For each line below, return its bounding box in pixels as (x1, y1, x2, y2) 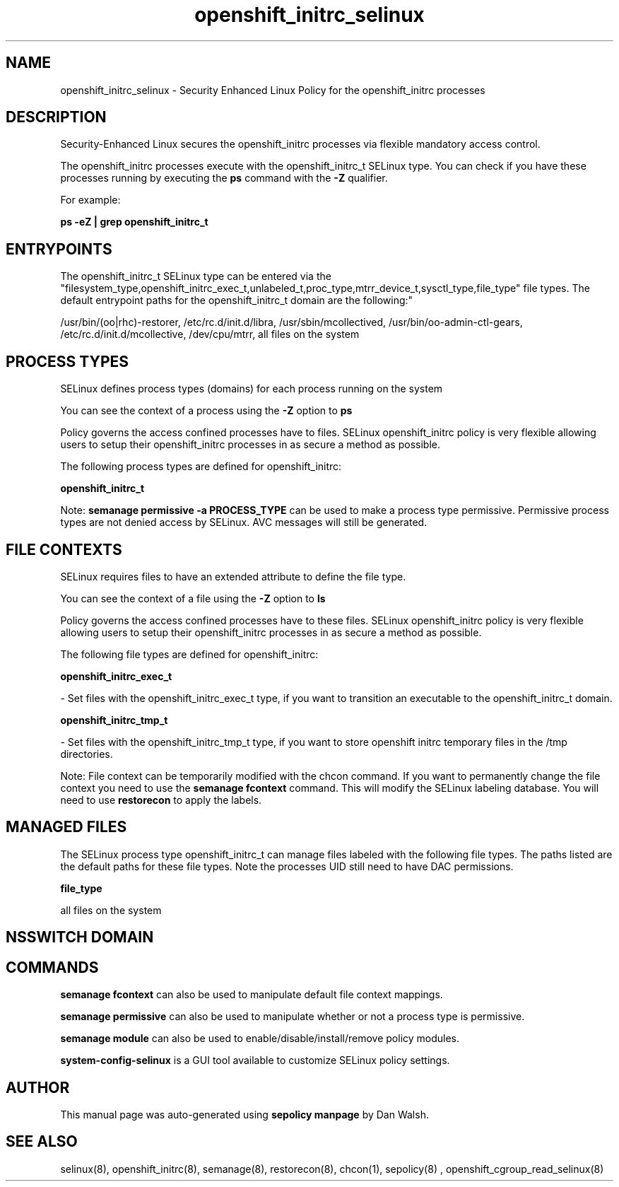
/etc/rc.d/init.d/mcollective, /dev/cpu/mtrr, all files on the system (60, 328, 360, 341)
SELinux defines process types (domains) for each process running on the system (60, 382, 443, 395)
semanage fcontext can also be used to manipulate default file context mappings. (60, 988, 443, 1001)
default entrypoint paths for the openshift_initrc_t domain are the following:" (60, 294, 413, 307)
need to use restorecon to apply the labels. (60, 793, 262, 806)
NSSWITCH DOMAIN (6, 928, 154, 947)
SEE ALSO (6, 1133, 78, 1151)
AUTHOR (6, 1078, 70, 1097)
